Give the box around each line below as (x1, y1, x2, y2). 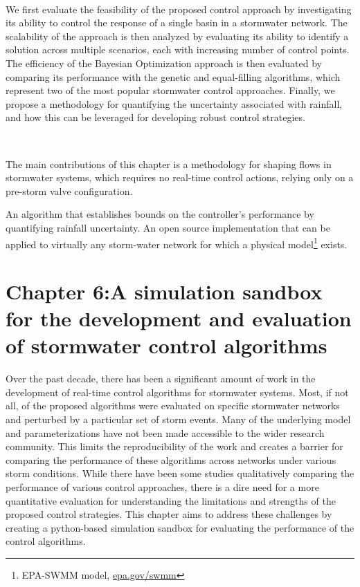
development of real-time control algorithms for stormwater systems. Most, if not (6, 384, 349, 399)
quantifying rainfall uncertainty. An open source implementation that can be (6, 220, 330, 234)
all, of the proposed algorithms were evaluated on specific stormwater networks (6, 398, 340, 413)
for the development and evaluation (6, 304, 352, 333)
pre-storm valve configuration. (6, 183, 133, 198)
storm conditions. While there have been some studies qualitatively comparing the (6, 466, 354, 481)
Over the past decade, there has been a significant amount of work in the (6, 371, 316, 386)
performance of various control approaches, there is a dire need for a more (6, 480, 319, 494)
